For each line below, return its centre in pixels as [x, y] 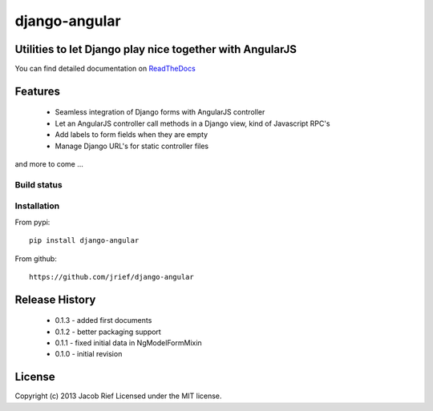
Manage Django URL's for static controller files [132, 146]
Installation [37, 206]
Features [37, 91]
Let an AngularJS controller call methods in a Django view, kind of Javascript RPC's [192, 123]
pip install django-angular [84, 241]
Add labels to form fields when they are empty [132, 135]
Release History [55, 299]
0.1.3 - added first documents [103, 320]
